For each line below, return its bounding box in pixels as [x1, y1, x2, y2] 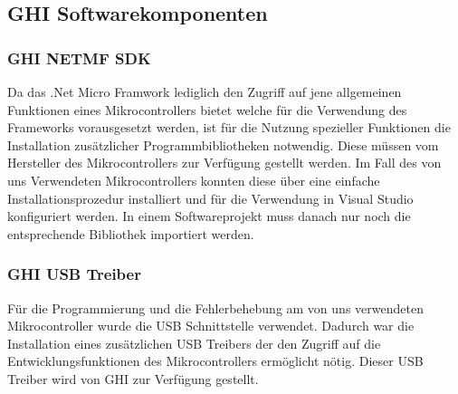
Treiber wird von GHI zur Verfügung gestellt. [7, 369, 259, 388]
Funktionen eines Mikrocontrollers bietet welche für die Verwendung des [7, 100, 407, 119]
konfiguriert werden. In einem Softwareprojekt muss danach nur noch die [7, 207, 411, 226]
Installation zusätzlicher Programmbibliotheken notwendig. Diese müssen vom [7, 135, 439, 154]
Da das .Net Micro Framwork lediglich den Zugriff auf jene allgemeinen [7, 82, 402, 101]
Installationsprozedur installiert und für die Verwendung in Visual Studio [7, 188, 414, 207]
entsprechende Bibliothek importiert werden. [7, 224, 254, 243]
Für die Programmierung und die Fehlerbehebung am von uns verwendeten [7, 298, 424, 317]
